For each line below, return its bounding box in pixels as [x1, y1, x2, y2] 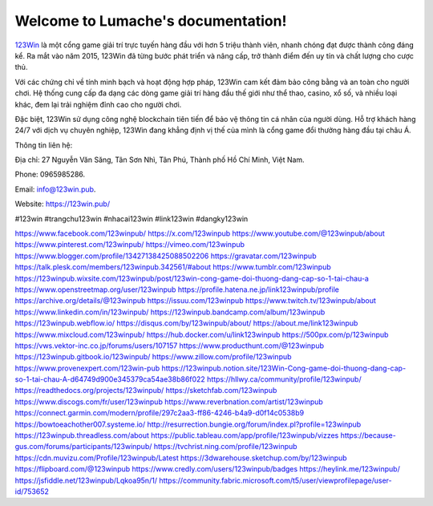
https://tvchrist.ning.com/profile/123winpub [153, 442, 297, 451]
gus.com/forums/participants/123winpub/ [14, 442, 152, 451]
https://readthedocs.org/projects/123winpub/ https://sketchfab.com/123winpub [14, 386, 277, 395]
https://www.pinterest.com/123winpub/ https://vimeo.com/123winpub [14, 240, 245, 249]
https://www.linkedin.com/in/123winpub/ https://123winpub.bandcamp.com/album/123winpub [14, 307, 326, 317]
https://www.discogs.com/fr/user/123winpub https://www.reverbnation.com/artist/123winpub [14, 397, 324, 407]
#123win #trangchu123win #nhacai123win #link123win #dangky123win [14, 213, 249, 224]
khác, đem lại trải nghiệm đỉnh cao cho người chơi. [14, 99, 182, 109]
